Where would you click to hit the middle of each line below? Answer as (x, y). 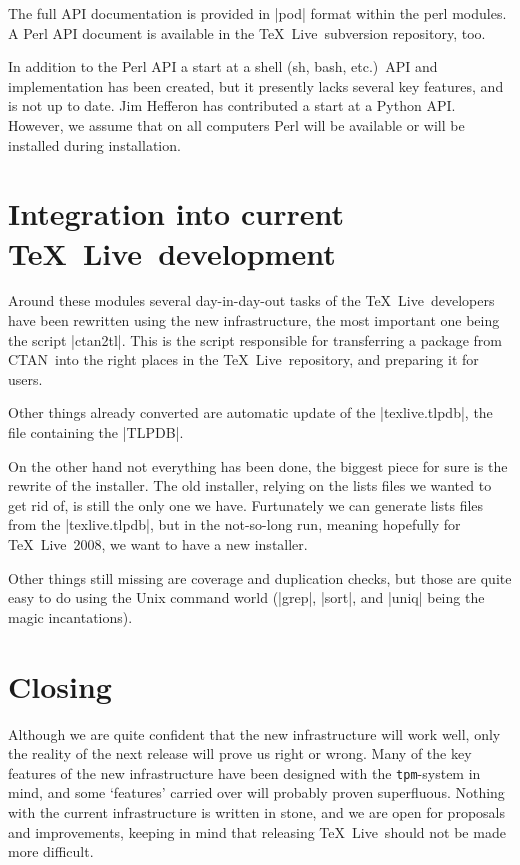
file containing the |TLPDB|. (96, 432)
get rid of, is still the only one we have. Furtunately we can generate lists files (246, 504)
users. (25, 378)
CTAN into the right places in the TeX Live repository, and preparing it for (243, 359)
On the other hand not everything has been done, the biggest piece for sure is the (258, 465)
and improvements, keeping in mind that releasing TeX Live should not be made (257, 831)
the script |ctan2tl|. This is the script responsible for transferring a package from (255, 339)
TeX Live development (172, 252)
